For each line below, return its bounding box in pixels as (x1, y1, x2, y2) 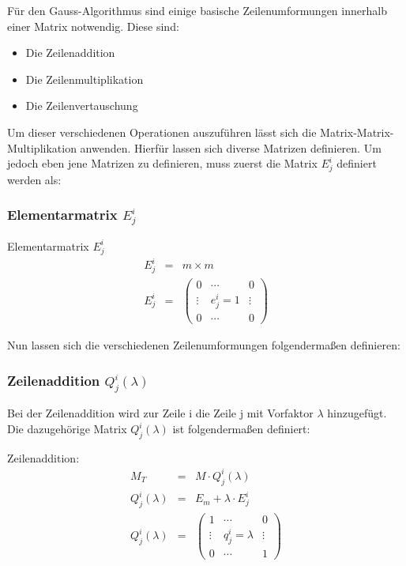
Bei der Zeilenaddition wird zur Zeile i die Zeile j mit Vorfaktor (7, 405, 314, 421)
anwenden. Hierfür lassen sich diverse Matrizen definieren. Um (80, 139, 382, 156)
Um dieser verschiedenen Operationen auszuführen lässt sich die (7, 123, 317, 140)
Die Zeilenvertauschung (25, 97, 138, 114)
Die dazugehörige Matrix (7, 421, 127, 436)
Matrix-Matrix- (320, 123, 394, 140)
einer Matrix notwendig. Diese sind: (7, 17, 179, 34)
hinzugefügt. (327, 405, 387, 421)
